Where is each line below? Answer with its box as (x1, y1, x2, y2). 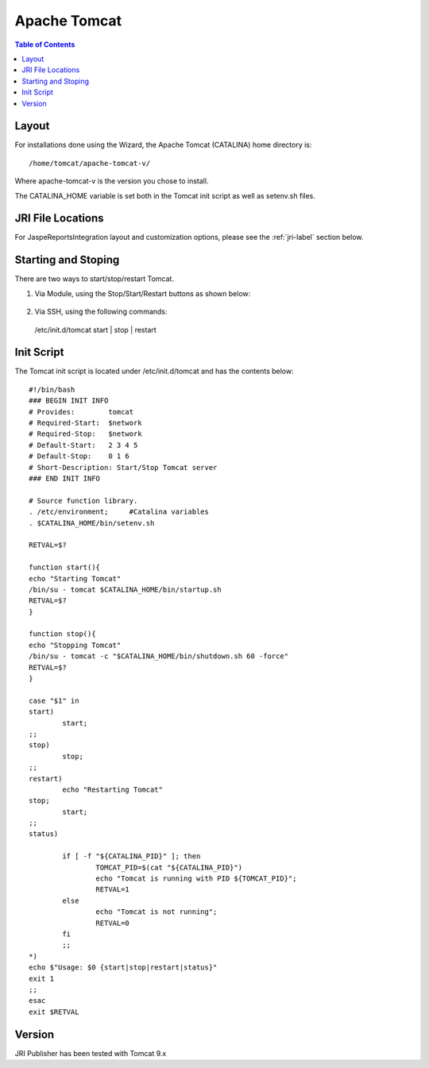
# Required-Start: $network (29, 418, 142, 428)
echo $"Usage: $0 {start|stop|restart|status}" (29, 963, 218, 972)
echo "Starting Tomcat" (29, 574, 122, 583)
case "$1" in (29, 696, 79, 705)
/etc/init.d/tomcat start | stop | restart (34, 325, 157, 334)
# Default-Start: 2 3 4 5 (29, 441, 138, 449)
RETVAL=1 (95, 885, 130, 894)
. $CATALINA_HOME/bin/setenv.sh (29, 519, 155, 527)
